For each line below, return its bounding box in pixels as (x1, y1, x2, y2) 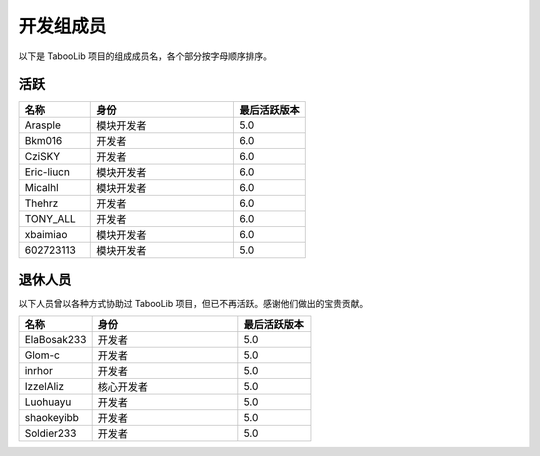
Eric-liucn (24, 165, 70, 179)
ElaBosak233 (24, 333, 87, 347)
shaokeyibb (24, 411, 80, 425)
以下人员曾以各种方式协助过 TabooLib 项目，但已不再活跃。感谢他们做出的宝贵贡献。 (18, 297, 369, 309)
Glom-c (24, 348, 60, 362)
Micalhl (24, 181, 59, 195)
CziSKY (24, 150, 61, 164)
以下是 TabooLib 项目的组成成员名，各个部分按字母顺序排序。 (18, 50, 272, 62)
